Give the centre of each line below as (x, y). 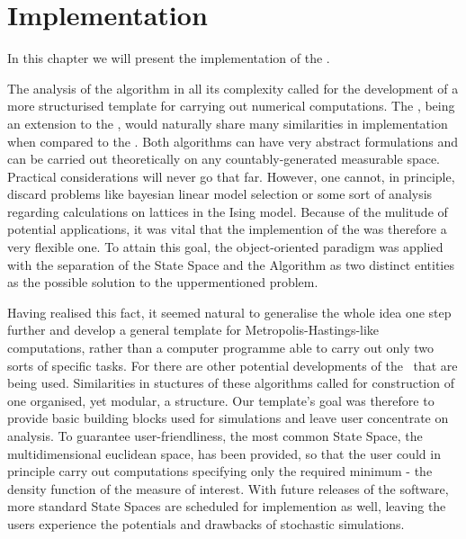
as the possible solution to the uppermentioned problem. (163, 282)
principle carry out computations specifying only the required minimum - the (220, 471)
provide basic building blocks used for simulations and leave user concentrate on (228, 418)
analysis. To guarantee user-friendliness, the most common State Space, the (215, 436)
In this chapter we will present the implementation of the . (169, 58)
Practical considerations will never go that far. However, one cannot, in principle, (231, 176)
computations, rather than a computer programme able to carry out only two (221, 348)
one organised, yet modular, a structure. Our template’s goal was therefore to (221, 400)
